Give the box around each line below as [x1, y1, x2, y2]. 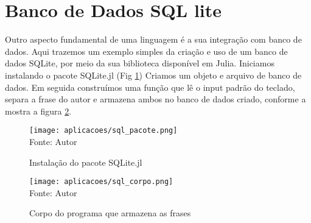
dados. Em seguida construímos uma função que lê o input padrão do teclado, [5, 80, 295, 93]
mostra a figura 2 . [5, 104, 72, 117]
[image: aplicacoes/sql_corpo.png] [29, 177, 173, 186]
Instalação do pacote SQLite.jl [29, 155, 142, 168]
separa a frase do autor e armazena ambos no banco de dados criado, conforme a [5, 93, 306, 105]
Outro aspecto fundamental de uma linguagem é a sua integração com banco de [5, 33, 302, 46]
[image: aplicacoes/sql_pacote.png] [29, 126, 178, 135]
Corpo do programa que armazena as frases [29, 207, 191, 219]
